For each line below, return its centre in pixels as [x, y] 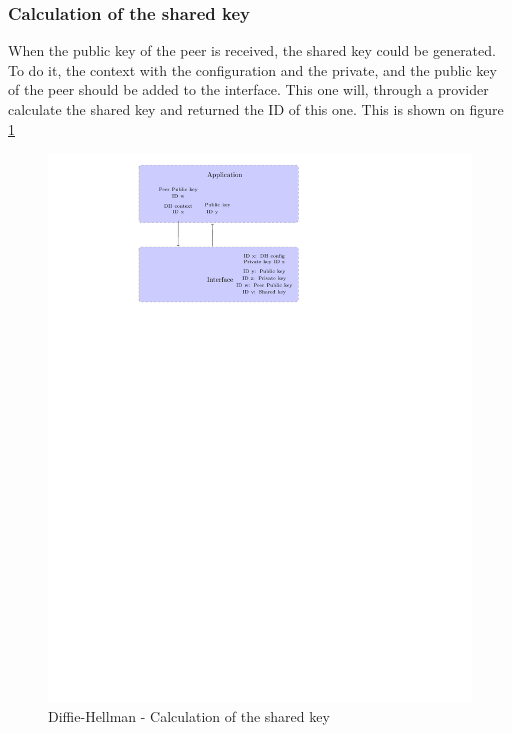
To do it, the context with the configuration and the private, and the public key [252, 69]
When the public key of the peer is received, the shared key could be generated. [252, 50]
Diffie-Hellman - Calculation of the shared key [189, 715]
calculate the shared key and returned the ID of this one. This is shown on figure [256, 109]
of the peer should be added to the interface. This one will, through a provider [248, 89]
